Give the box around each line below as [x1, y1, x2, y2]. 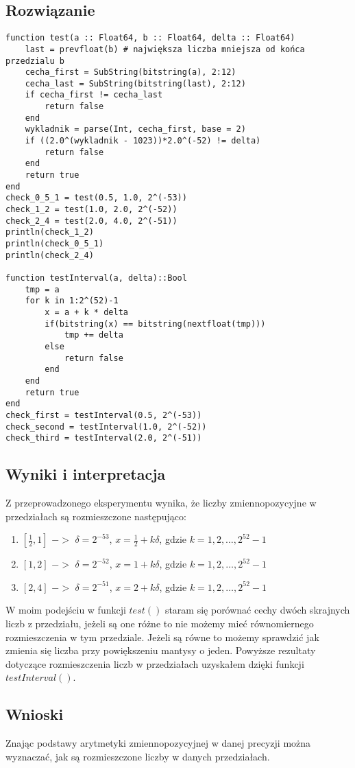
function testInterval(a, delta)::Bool [5, 272, 187, 283]
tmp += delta [64, 330, 123, 340]
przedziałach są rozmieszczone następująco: [5, 509, 186, 523]
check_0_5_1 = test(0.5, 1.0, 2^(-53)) [5, 193, 187, 203]
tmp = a [25, 284, 60, 294]
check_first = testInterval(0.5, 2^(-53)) [5, 410, 202, 420]
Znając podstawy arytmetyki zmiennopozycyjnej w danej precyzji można [5, 736, 311, 750]
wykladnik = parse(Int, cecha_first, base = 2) [25, 124, 246, 135]
